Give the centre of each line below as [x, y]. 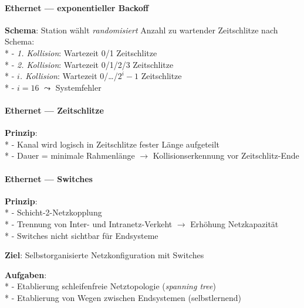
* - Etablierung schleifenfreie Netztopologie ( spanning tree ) [110, 286]
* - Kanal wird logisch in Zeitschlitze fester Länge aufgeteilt [112, 144]
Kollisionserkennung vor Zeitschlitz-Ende [226, 155]
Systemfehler [78, 87]
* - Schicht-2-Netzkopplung [53, 212]
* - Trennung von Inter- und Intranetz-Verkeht [89, 223]
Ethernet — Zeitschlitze [54, 110]
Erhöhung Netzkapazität [234, 223]
